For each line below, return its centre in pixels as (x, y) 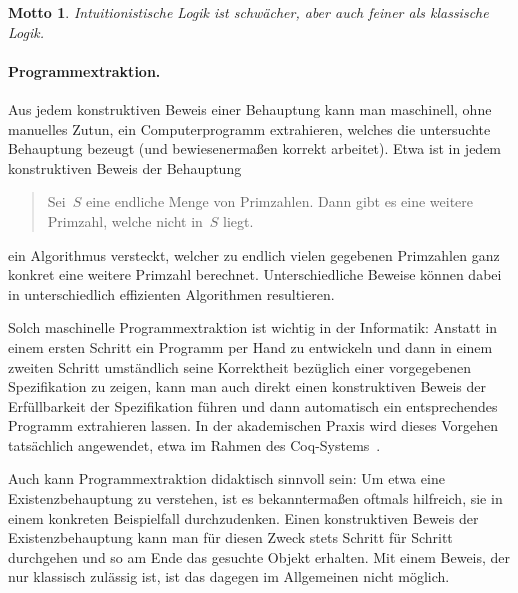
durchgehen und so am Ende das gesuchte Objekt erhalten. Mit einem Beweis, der (259, 556)
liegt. (238, 220)
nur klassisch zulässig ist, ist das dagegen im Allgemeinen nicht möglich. (229, 576)
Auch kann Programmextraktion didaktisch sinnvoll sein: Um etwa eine (226, 478)
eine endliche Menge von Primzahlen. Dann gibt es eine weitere (279, 201)
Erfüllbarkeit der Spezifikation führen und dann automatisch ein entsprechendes (253, 405)
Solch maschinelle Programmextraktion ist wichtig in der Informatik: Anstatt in (253, 327)
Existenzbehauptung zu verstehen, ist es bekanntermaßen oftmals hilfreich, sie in (255, 498)
